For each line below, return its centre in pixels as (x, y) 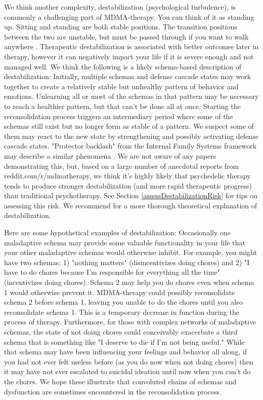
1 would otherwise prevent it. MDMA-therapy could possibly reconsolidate (120, 292)
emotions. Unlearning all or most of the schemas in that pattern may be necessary (131, 96)
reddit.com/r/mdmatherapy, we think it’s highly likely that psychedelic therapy (127, 176)
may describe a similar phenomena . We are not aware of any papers (110, 155)
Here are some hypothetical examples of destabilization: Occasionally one (117, 232)
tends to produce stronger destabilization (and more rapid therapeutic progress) (128, 185)
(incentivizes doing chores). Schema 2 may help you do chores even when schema (129, 282)
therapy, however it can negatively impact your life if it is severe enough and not (129, 56)
